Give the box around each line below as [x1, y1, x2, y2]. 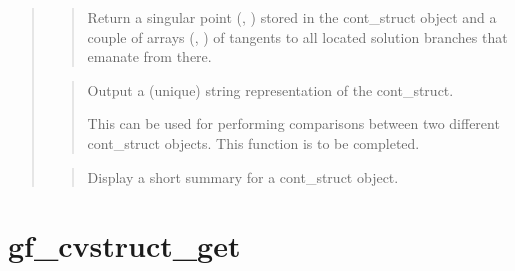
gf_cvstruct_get [8, 225, 241, 266]
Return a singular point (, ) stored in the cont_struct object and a [87, 7, 497, 27]
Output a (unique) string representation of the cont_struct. [87, 79, 454, 100]
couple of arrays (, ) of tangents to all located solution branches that [87, 26, 508, 47]
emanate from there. [87, 46, 212, 67]
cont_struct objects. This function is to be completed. [87, 132, 420, 153]
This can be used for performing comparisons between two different [87, 113, 500, 134]
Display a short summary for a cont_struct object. [87, 166, 399, 187]
